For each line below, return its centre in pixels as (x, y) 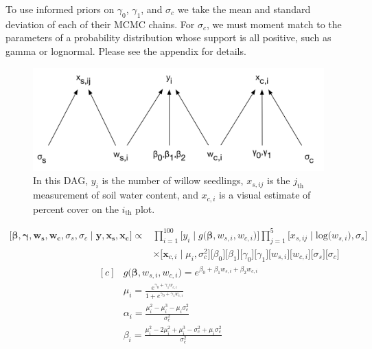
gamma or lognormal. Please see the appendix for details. (126, 50)
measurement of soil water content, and (116, 195)
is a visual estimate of (265, 195)
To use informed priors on (60, 9)
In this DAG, (61, 180)
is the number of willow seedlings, (173, 180)
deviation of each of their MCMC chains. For (100, 24)
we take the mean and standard (244, 9)
